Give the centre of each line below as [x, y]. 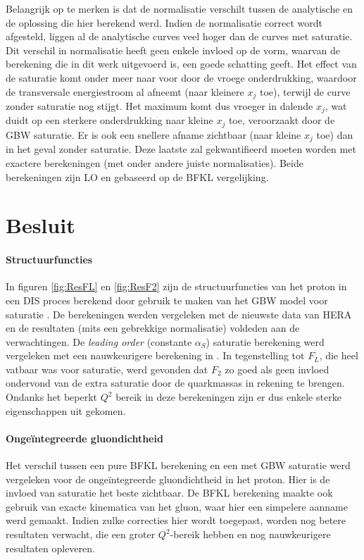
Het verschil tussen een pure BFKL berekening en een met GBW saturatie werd [178, 465]
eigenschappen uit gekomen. [66, 410]
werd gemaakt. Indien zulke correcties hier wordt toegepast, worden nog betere [176, 520]
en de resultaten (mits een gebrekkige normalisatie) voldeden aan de [153, 328]
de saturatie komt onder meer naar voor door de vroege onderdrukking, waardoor [181, 77]
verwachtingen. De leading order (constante [99, 341]
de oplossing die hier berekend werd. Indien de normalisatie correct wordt [164, 22]
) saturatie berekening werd [265, 341]
